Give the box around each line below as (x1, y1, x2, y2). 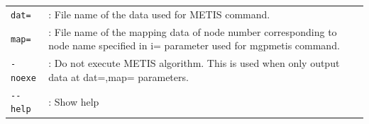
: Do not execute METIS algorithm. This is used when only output (48, 56, 340, 70)
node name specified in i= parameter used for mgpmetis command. (48, 38, 340, 53)
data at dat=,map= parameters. (48, 69, 189, 84)
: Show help (48, 94, 99, 108)
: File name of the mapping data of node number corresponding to (48, 24, 337, 39)
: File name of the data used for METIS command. (48, 6, 270, 21)
